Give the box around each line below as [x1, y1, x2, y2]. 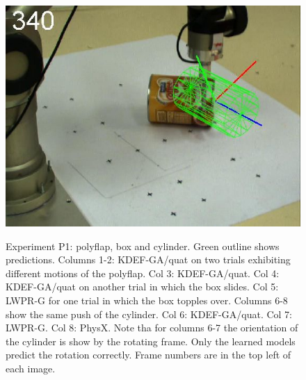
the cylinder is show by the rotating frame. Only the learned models [6, 333, 296, 348]
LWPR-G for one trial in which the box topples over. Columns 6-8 [6, 292, 288, 307]
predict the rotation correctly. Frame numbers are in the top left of [6, 347, 291, 362]
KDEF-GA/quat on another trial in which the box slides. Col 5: [6, 279, 279, 294]
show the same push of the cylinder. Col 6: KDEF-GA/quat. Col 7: [6, 306, 293, 321]
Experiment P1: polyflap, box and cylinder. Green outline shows [6, 238, 280, 253]
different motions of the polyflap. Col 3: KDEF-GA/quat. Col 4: [6, 265, 280, 280]
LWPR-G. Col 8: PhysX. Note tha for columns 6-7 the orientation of [6, 320, 298, 335]
